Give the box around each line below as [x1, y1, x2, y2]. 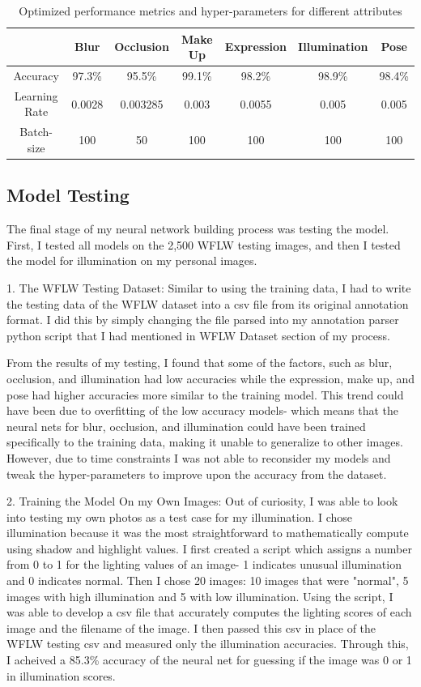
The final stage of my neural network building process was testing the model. [6, 220, 389, 237]
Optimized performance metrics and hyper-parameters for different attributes [19, 2, 402, 19]
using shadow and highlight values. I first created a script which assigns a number [6, 540, 412, 557]
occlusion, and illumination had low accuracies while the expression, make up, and [6, 369, 415, 386]
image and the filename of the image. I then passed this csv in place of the [6, 619, 376, 636]
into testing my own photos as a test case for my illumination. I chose [6, 508, 353, 525]
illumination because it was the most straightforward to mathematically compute [6, 524, 409, 541]
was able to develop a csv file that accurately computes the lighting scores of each [6, 604, 412, 621]
